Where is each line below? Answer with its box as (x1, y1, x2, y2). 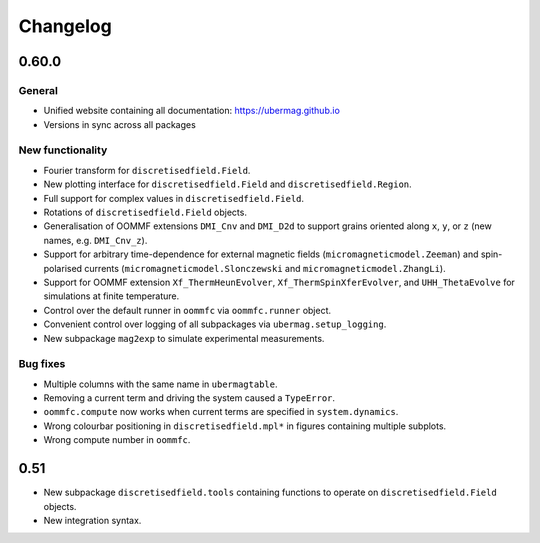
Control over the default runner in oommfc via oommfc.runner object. (43, 304, 332, 316)
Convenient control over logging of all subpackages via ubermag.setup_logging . (43, 318, 387, 330)
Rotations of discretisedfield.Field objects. (43, 206, 247, 219)
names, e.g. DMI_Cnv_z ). (43, 234, 148, 246)
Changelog (18, 15, 112, 37)
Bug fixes (18, 357, 66, 371)
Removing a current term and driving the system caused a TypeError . (43, 392, 335, 404)
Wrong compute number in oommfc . (43, 434, 191, 446)
